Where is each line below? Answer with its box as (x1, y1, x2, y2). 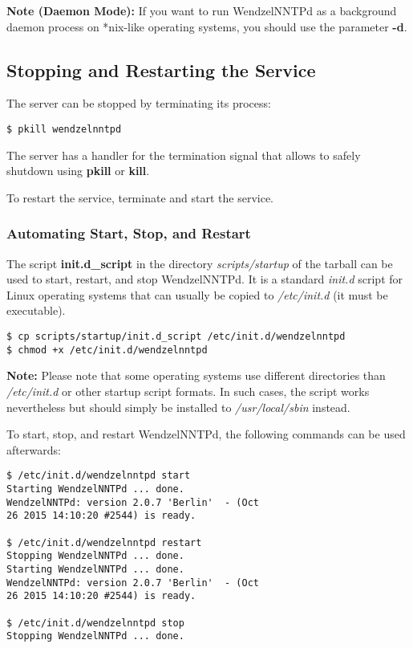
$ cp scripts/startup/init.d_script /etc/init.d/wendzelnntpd (6, 331, 346, 343)
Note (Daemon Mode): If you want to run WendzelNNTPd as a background (6, 2, 397, 18)
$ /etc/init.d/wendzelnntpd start (6, 470, 191, 482)
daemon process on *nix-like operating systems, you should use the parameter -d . (6, 18, 407, 35)
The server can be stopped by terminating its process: (6, 95, 271, 112)
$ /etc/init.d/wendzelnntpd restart (6, 536, 202, 548)
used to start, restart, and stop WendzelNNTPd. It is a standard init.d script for (6, 271, 403, 287)
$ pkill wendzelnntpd (6, 123, 122, 135)
